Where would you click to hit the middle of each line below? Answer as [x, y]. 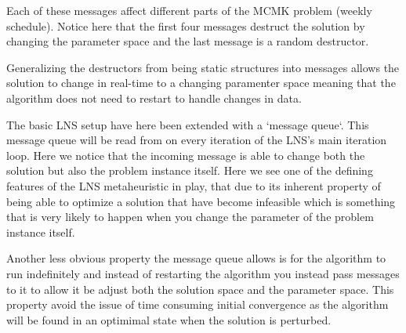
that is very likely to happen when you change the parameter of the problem [190, 217]
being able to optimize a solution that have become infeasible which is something [201, 201]
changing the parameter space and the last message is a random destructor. [188, 41]
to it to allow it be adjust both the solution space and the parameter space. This [200, 289]
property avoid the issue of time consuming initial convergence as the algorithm [198, 304]
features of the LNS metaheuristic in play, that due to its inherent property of [194, 185]
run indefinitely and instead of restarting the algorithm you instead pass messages [203, 273]
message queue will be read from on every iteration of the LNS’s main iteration [197, 140]
